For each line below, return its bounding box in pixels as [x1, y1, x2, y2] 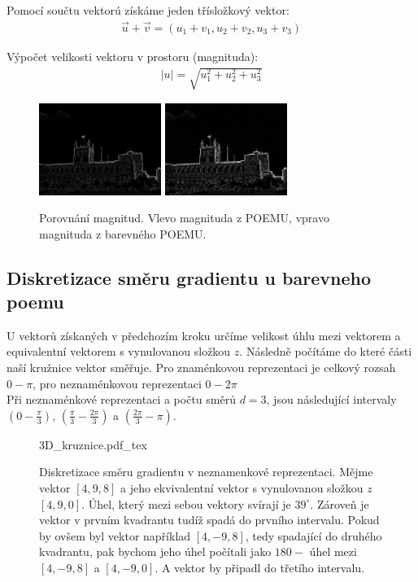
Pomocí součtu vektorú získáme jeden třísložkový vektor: [7, 2, 290, 18]
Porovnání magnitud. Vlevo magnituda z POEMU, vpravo [39, 209, 329, 226]
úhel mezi [309, 543, 357, 560]
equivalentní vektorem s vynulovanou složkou [7, 343, 231, 360]
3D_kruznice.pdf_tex [39, 435, 147, 453]
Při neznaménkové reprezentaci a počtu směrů [7, 391, 236, 408]
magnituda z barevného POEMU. [39, 225, 207, 242]
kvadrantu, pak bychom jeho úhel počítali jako [39, 543, 272, 560]
